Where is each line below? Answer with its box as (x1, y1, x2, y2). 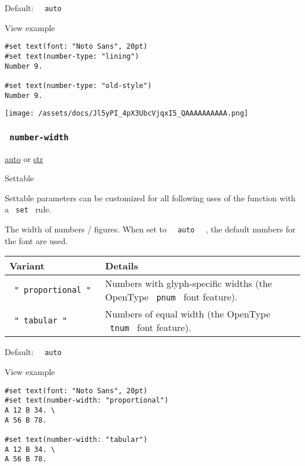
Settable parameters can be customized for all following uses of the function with (5, 191, 296, 204)
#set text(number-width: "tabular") (5, 435, 148, 444)
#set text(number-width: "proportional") (5, 396, 169, 405)
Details (105, 259, 138, 273)
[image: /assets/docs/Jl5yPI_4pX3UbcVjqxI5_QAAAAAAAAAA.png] (5, 109, 249, 118)
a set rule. (5, 203, 52, 215)
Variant (9, 259, 45, 273)
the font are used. (5, 234, 68, 246)
